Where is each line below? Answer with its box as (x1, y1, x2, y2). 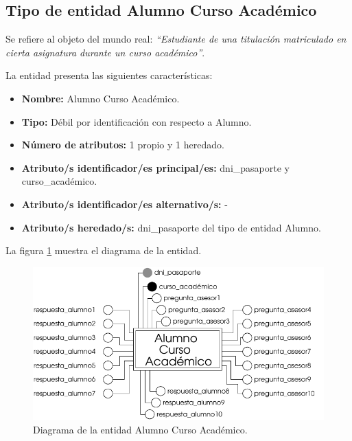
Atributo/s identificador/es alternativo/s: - (21, 196, 228, 211)
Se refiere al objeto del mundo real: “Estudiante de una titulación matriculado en (5, 32, 347, 46)
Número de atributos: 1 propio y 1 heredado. (21, 137, 224, 152)
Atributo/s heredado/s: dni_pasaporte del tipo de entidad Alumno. (21, 220, 321, 234)
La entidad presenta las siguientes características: (5, 68, 213, 82)
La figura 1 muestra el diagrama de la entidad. (5, 243, 202, 258)
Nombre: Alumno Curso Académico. (21, 91, 180, 105)
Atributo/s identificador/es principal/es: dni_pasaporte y (21, 160, 290, 174)
